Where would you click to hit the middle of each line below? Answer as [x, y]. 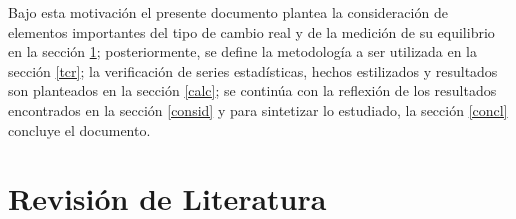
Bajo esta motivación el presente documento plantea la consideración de [228, 12]
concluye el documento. [79, 129]
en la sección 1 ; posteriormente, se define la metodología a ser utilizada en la [242, 51]
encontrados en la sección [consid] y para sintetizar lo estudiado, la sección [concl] [258, 109]
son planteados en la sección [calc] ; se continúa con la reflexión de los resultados [252, 90]
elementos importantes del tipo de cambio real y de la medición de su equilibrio [251, 31]
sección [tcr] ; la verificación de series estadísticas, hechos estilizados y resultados [253, 70]
